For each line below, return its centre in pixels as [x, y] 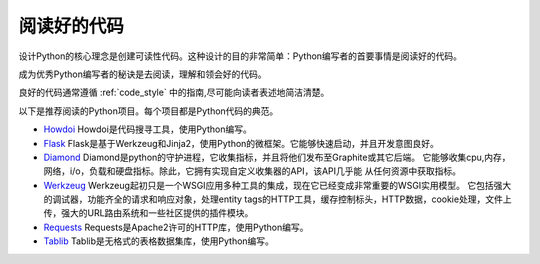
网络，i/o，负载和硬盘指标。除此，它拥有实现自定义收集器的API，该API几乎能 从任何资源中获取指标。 [252, 171]
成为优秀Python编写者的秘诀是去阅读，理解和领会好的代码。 [142, 74]
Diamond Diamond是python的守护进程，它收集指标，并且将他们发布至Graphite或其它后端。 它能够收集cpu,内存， [277, 157]
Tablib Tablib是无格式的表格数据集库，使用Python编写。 [159, 241]
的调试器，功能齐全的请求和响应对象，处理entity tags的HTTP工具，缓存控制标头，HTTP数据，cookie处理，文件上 [277, 199]
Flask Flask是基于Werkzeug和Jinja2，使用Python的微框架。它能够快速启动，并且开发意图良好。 [241, 143]
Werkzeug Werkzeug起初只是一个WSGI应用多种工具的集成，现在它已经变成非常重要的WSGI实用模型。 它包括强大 [277, 185]
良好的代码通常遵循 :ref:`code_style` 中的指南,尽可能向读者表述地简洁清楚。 [174, 92]
